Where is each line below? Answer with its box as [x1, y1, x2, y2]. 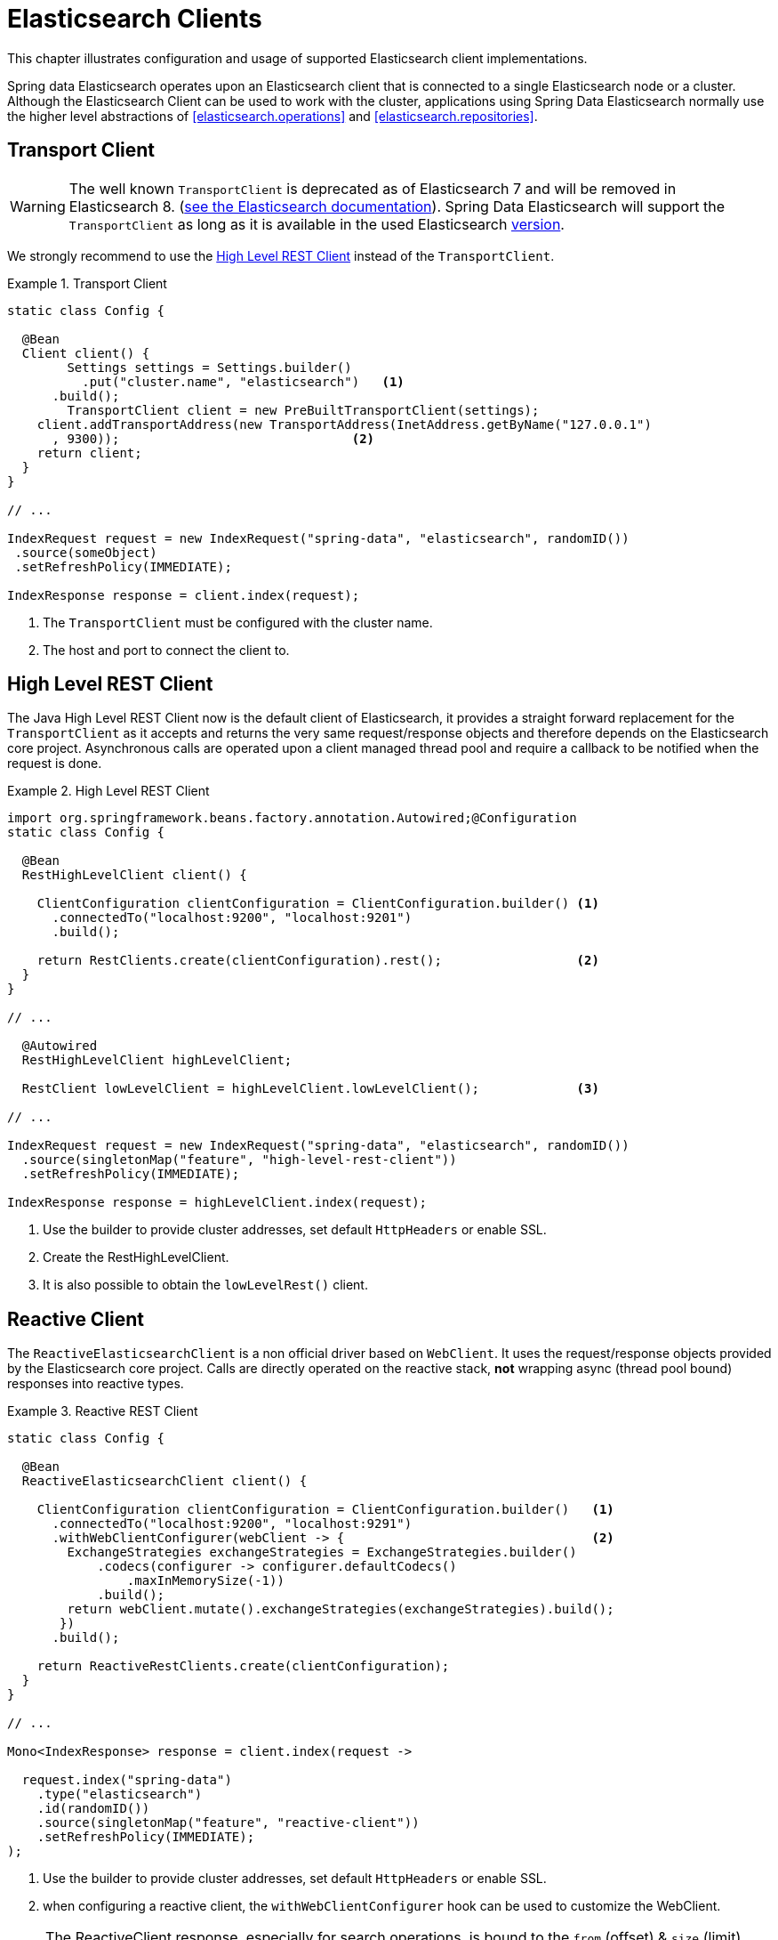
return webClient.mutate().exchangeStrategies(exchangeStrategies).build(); [67, 1602, 614, 1617]
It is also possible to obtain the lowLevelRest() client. [43, 1277, 368, 1293]
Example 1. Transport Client [7, 275, 167, 291]
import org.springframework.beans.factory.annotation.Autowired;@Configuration [7, 811, 577, 826]
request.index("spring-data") [21, 1773, 232, 1788]
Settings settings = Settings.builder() [67, 360, 352, 375]
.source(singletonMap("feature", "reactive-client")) [36, 1815, 420, 1831]
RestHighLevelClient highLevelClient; [21, 1053, 293, 1068]
